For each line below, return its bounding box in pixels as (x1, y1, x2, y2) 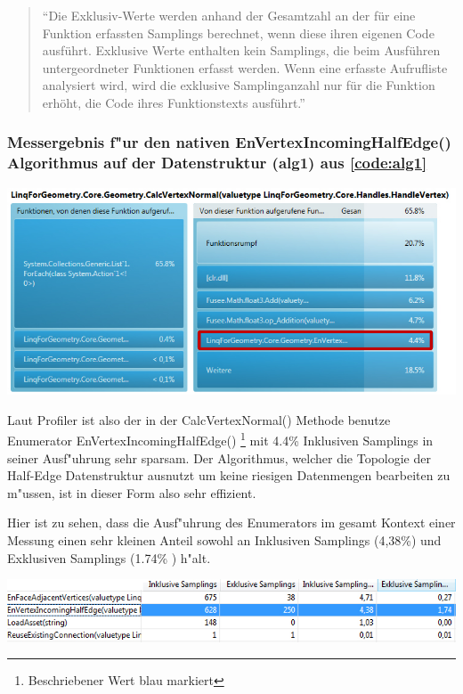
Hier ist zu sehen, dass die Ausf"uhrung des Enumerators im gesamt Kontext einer (7, 513, 456, 532)
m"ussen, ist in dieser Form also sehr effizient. (7, 483, 256, 502)
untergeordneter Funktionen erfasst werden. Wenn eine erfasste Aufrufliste (42, 58, 448, 77)
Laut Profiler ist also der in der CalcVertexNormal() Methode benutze (7, 410, 391, 429)
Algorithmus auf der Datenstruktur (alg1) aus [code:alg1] (7, 151, 427, 174)
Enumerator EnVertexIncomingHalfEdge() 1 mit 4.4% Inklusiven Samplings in (7, 429, 434, 450)
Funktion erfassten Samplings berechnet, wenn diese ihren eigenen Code (42, 23, 435, 42)
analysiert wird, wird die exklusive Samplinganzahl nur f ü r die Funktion (42, 76, 435, 94)
